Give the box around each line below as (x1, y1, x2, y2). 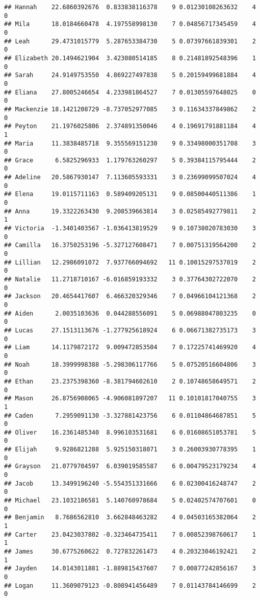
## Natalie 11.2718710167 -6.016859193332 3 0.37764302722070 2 (4, 276, 256, 283)
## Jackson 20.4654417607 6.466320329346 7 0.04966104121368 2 (4, 293, 256, 300)
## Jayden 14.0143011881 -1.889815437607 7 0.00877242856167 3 (4, 565, 256, 572)
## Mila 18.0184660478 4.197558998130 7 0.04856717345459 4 (4, 20, 256, 28)
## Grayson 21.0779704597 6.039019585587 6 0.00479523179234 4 (4, 463, 256, 470)
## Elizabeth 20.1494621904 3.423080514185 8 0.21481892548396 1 (4, 54, 256, 62)
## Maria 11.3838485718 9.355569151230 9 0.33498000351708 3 (4, 139, 256, 147)
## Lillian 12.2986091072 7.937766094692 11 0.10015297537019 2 (4, 258, 256, 266)
